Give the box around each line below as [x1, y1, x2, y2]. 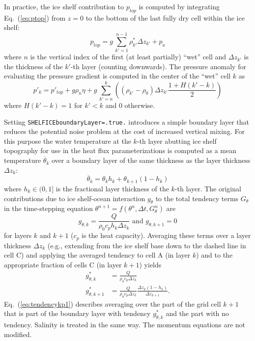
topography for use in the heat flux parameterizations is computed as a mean [4, 145, 236, 156]
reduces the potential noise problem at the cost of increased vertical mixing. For [4, 126, 245, 136]
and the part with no [166, 308, 229, 318]
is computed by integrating [139, 1, 220, 11]
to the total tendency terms [155, 193, 239, 203]
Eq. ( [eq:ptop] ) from [4, 12, 66, 23]
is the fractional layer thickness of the [56, 183, 169, 193]
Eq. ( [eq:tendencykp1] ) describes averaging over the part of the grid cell [4, 298, 221, 309]
